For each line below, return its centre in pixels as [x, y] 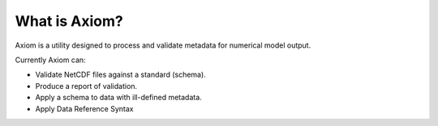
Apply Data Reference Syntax [84, 108]
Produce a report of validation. [86, 86]
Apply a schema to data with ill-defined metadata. [118, 98]
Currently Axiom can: [50, 60]
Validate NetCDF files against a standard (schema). [120, 75]
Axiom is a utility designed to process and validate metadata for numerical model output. [163, 45]
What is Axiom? [69, 21]
